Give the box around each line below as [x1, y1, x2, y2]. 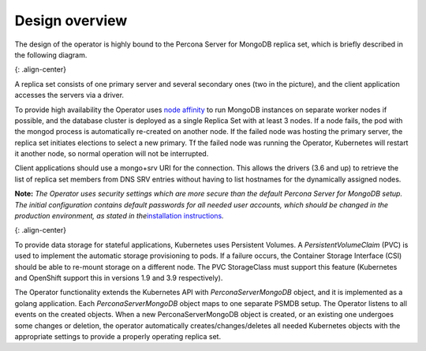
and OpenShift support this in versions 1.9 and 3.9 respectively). [14, 273, 223, 282]
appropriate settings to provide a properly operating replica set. [14, 331, 221, 341]
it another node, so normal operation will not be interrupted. [14, 149, 209, 159]
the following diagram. [14, 50, 88, 59]
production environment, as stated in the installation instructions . [14, 211, 224, 221]
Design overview [14, 12, 128, 29]
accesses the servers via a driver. [14, 91, 125, 100]
